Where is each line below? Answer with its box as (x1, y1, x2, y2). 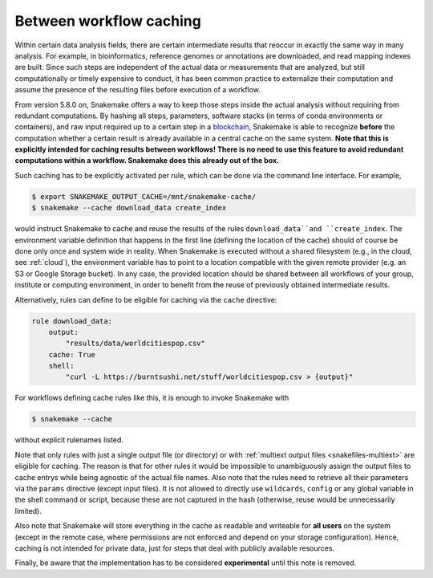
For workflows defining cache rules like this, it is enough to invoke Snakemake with (14, 393, 289, 403)
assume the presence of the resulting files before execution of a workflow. (14, 85, 261, 95)
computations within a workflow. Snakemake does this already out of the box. (14, 156, 280, 165)
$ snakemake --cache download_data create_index (31, 203, 227, 213)
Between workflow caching (14, 12, 202, 30)
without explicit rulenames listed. (14, 435, 124, 445)
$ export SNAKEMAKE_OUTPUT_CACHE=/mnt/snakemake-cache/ (31, 192, 257, 201)
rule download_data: (31, 316, 112, 325)
